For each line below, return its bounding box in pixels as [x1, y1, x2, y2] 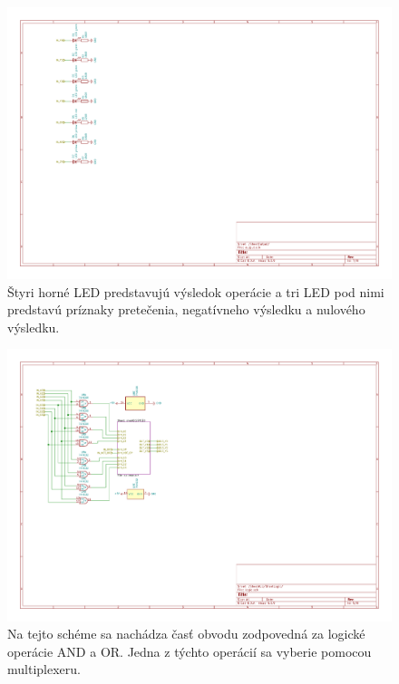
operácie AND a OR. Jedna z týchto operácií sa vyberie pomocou [7, 641, 372, 660]
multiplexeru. [7, 660, 81, 679]
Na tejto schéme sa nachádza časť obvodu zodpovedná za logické [7, 624, 365, 643]
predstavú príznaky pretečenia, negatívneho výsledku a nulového [7, 300, 365, 319]
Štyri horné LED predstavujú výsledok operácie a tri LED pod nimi [7, 282, 384, 301]
